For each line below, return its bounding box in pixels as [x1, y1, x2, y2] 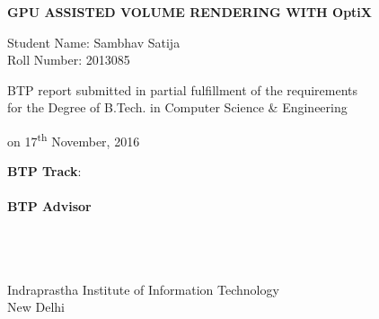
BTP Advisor [7, 197, 92, 216]
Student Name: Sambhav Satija [7, 32, 181, 51]
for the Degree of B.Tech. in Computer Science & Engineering [7, 98, 348, 117]
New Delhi [7, 297, 65, 316]
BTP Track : [7, 162, 82, 181]
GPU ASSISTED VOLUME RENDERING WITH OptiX [7, 3, 372, 21]
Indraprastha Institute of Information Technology [7, 279, 279, 298]
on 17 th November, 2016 [7, 128, 140, 150]
